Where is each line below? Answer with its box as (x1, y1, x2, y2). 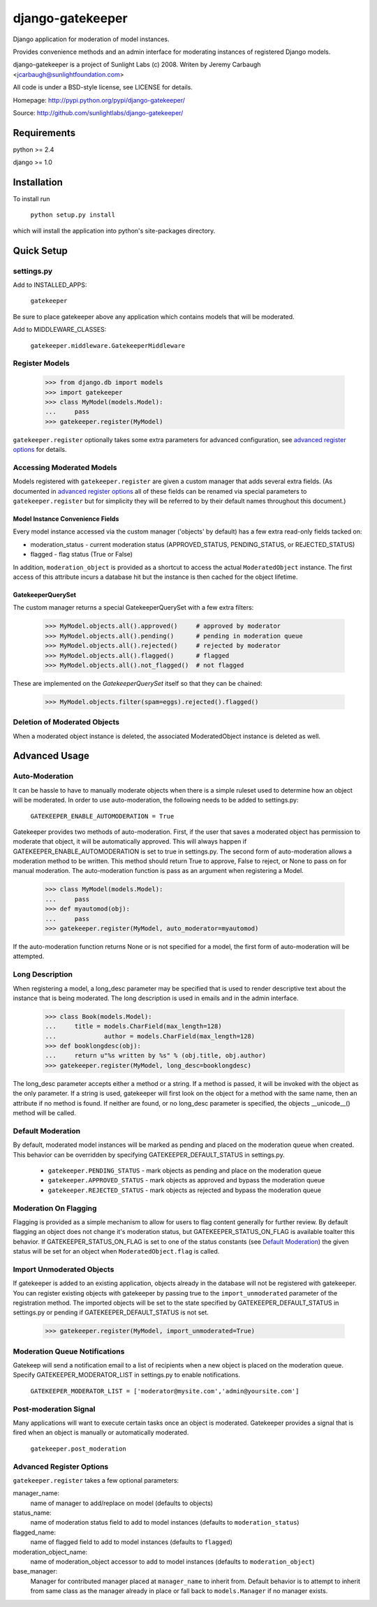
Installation (13, 177, 63, 188)
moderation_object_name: (13, 1548, 88, 1556)
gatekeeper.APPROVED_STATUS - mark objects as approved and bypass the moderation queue (47, 1176, 325, 1184)
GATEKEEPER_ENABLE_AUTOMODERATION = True (30, 812, 175, 820)
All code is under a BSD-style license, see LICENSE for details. (13, 83, 193, 91)
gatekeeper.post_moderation (30, 1444, 127, 1453)
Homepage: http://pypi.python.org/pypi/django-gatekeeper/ (13, 96, 185, 104)
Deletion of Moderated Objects (13, 717, 120, 727)
